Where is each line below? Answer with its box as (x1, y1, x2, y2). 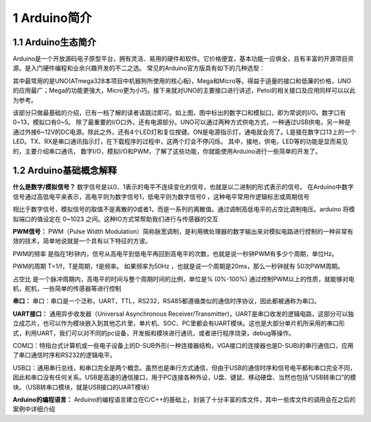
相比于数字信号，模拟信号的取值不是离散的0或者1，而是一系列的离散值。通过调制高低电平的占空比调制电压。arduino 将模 (12, 205, 355, 213)
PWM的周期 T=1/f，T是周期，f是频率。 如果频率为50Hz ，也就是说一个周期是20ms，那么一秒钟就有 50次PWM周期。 (12, 262, 344, 270)
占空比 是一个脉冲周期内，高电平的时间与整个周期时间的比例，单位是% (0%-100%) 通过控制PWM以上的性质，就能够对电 (12, 274, 355, 283)
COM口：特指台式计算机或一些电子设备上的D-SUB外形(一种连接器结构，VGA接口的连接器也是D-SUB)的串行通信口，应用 (12, 341, 354, 349)
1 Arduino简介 (12, 10, 92, 25)
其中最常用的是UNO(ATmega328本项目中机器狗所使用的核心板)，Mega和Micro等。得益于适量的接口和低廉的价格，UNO (12, 76, 352, 85)
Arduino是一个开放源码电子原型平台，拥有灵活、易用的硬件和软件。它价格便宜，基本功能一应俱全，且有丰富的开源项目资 (12, 55, 354, 63)
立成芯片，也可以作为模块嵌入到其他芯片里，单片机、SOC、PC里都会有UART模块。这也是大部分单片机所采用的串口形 (12, 319, 345, 327)
